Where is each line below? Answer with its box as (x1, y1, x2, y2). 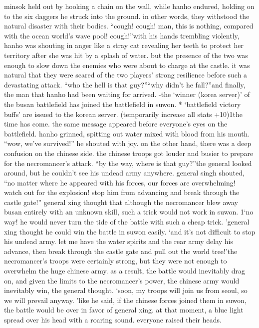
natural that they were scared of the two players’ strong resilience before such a (4, 69, 248, 80)
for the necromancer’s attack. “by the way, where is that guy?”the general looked (4, 157, 252, 168)
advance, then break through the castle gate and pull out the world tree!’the (4, 245, 238, 256)
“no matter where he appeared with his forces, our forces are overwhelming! (4, 177, 236, 187)
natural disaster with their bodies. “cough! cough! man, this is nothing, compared (4, 20, 254, 31)
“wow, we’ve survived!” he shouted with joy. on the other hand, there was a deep (4, 138, 252, 148)
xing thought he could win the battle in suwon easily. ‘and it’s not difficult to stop (4, 226, 256, 236)
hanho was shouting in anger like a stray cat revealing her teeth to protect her (4, 40, 244, 50)
